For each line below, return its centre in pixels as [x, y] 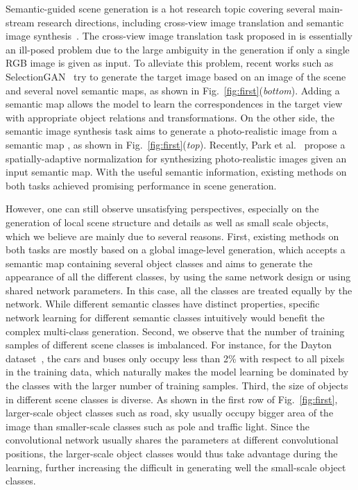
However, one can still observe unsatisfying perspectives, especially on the [162, 209]
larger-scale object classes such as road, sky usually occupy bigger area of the [170, 413]
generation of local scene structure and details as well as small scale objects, [167, 222]
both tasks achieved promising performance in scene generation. [141, 185]
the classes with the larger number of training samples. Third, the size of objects [177, 386]
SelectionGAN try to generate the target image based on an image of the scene [176, 76]
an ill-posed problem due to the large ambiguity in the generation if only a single [178, 49]
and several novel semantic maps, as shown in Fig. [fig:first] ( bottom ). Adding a [173, 90]
